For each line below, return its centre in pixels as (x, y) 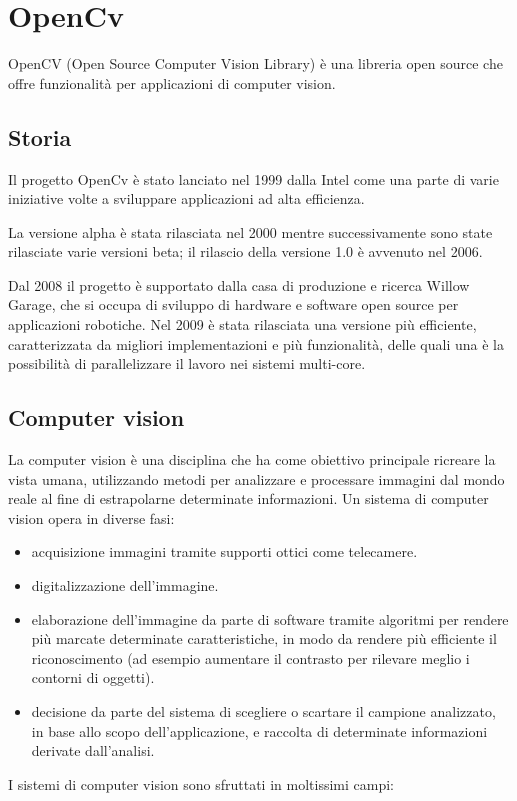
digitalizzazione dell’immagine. (125, 585)
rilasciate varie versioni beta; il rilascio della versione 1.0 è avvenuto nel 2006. (245, 251)
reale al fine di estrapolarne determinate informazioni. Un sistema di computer (248, 498)
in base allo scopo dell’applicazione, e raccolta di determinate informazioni (259, 730)
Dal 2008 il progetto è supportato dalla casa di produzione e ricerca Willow (239, 284)
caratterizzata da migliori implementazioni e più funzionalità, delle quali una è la (256, 343)
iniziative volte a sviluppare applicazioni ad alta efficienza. (186, 198)
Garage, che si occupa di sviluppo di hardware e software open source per (233, 304)
